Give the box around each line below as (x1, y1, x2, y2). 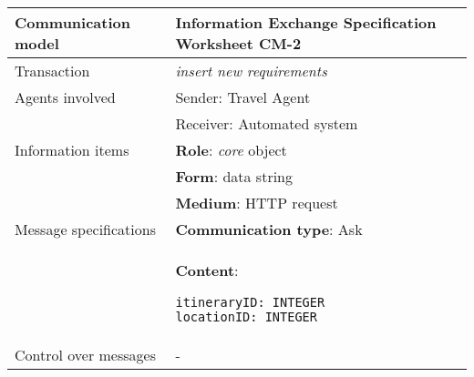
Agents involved (15, 87, 116, 107)
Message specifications (15, 219, 156, 239)
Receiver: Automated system (175, 113, 358, 134)
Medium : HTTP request (175, 192, 338, 213)
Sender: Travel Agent (175, 87, 311, 107)
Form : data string (175, 166, 293, 187)
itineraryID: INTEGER (175, 295, 325, 310)
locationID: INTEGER (175, 310, 317, 324)
